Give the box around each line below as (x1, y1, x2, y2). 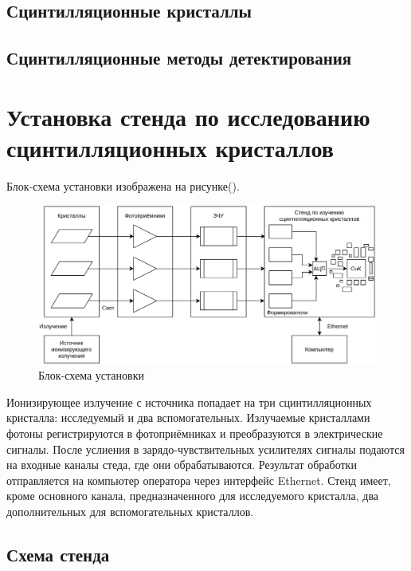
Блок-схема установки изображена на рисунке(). (6, 177, 240, 194)
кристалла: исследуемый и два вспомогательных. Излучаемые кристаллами (6, 409, 370, 426)
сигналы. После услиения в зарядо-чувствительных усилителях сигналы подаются (6, 440, 405, 457)
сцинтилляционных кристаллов (6, 131, 334, 163)
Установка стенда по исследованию (6, 100, 370, 132)
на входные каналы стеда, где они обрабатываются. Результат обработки (6, 456, 357, 473)
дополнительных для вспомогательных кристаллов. (6, 502, 254, 519)
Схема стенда (6, 541, 110, 566)
